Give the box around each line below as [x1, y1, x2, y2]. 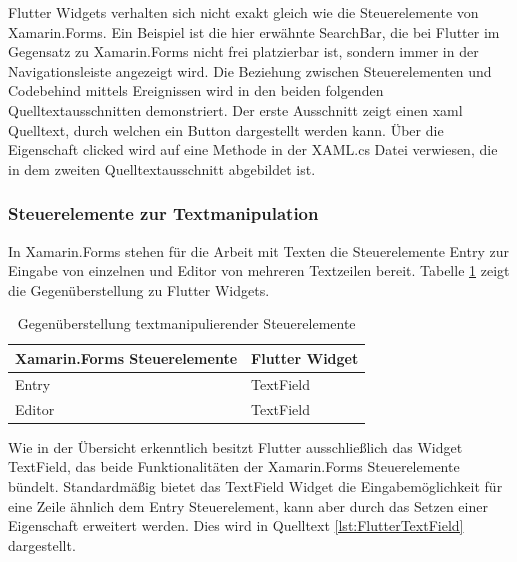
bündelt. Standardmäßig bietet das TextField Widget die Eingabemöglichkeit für [8, 475, 503, 496]
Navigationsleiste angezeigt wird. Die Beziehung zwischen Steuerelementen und [8, 60, 492, 81]
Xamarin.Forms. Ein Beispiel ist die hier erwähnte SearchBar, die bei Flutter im [8, 21, 500, 42]
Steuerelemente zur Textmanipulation [8, 201, 319, 226]
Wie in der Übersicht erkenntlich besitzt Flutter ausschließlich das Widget [8, 436, 463, 457]
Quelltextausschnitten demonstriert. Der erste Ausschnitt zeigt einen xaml [8, 99, 463, 120]
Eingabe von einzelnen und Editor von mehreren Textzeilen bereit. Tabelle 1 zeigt [8, 260, 510, 281]
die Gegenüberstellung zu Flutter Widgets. [8, 279, 270, 300]
